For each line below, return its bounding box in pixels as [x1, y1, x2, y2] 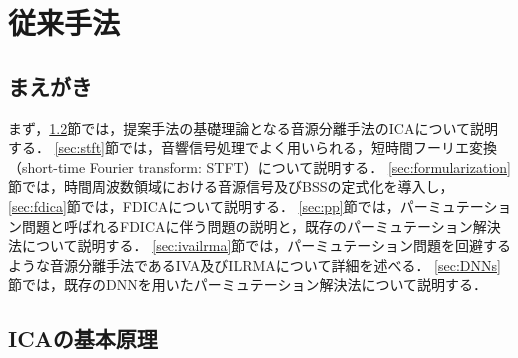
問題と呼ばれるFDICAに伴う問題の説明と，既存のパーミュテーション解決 [21, 215, 501, 236]
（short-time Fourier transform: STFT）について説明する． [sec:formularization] [8, 156, 511, 177]
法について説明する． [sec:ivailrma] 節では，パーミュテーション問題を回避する [8, 235, 512, 256]
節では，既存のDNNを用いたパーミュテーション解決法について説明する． [8, 274, 487, 295]
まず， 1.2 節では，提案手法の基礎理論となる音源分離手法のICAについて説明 [8, 117, 499, 138]
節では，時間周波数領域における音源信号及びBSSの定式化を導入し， [8, 176, 454, 197]
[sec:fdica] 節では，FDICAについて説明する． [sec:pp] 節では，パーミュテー [8, 195, 484, 216]
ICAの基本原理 [8, 323, 158, 354]
